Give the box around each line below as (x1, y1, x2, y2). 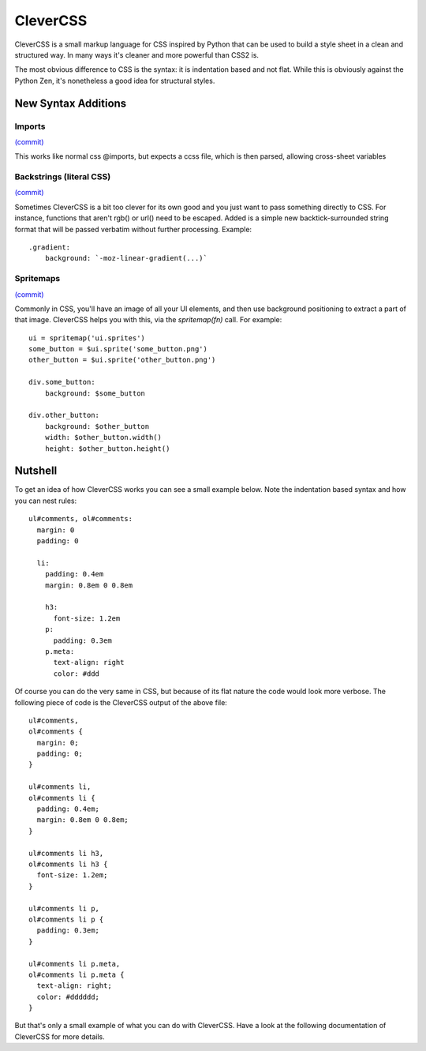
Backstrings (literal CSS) (14, 171, 111, 182)
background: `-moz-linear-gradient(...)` (44, 253, 208, 263)
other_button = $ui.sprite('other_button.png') (28, 355, 216, 365)
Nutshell (14, 464, 58, 478)
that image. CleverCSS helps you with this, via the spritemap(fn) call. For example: (14, 315, 282, 325)
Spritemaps (14, 273, 61, 284)
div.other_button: (28, 411, 100, 420)
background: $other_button (44, 422, 150, 430)
